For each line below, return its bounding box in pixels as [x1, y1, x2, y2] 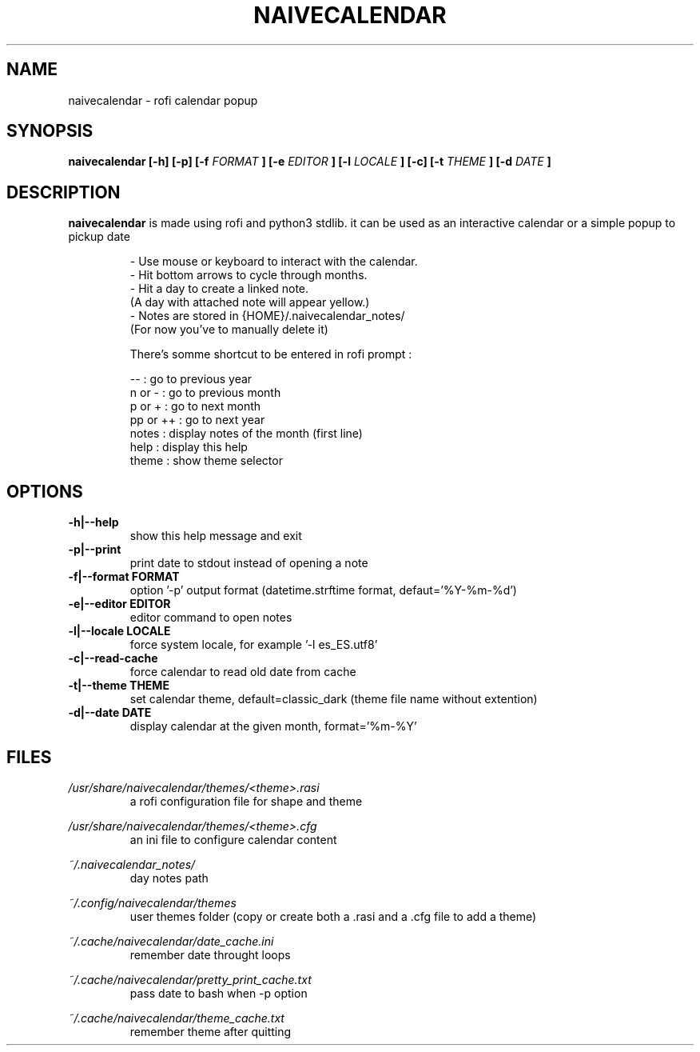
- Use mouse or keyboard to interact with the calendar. [129, 254, 418, 269]
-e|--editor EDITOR [68, 597, 171, 611]
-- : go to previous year [129, 372, 253, 386]
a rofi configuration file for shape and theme [129, 794, 363, 808]
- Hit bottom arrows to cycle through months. [129, 268, 368, 282]
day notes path [129, 870, 209, 885]
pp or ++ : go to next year [129, 413, 265, 427]
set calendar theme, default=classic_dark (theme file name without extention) [129, 692, 538, 706]
